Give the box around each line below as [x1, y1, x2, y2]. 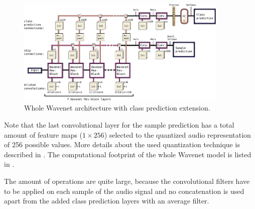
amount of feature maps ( [4, 129, 83, 140]
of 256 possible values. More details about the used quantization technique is [4, 139, 240, 150]
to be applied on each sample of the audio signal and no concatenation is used [4, 185, 244, 196]
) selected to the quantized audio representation [104, 129, 251, 140]
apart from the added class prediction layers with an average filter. [4, 195, 209, 206]
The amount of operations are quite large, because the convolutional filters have [4, 176, 250, 186]
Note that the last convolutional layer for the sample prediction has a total [4, 120, 234, 130]
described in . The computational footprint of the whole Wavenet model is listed [4, 149, 251, 159]
